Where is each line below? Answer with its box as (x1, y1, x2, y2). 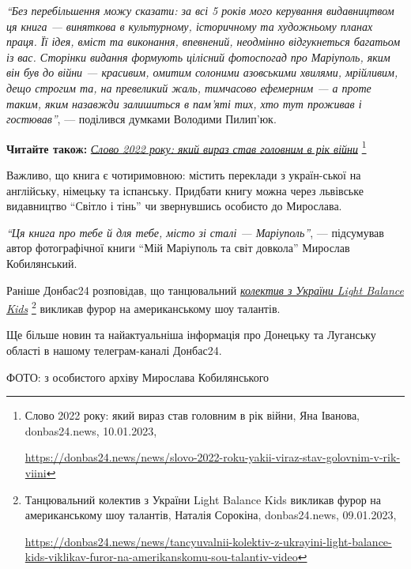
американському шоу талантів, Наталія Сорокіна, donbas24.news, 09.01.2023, (25, 507, 397, 523)
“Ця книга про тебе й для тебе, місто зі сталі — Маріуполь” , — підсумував (6, 224, 384, 240)
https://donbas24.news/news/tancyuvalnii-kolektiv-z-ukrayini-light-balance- (25, 533, 392, 549)
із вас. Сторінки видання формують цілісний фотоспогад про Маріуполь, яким (6, 48, 390, 65)
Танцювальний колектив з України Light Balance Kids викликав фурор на (25, 491, 382, 507)
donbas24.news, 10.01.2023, (25, 422, 157, 439)
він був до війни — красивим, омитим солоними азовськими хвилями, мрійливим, (6, 64, 398, 81)
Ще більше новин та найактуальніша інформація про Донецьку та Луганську (6, 326, 376, 343)
